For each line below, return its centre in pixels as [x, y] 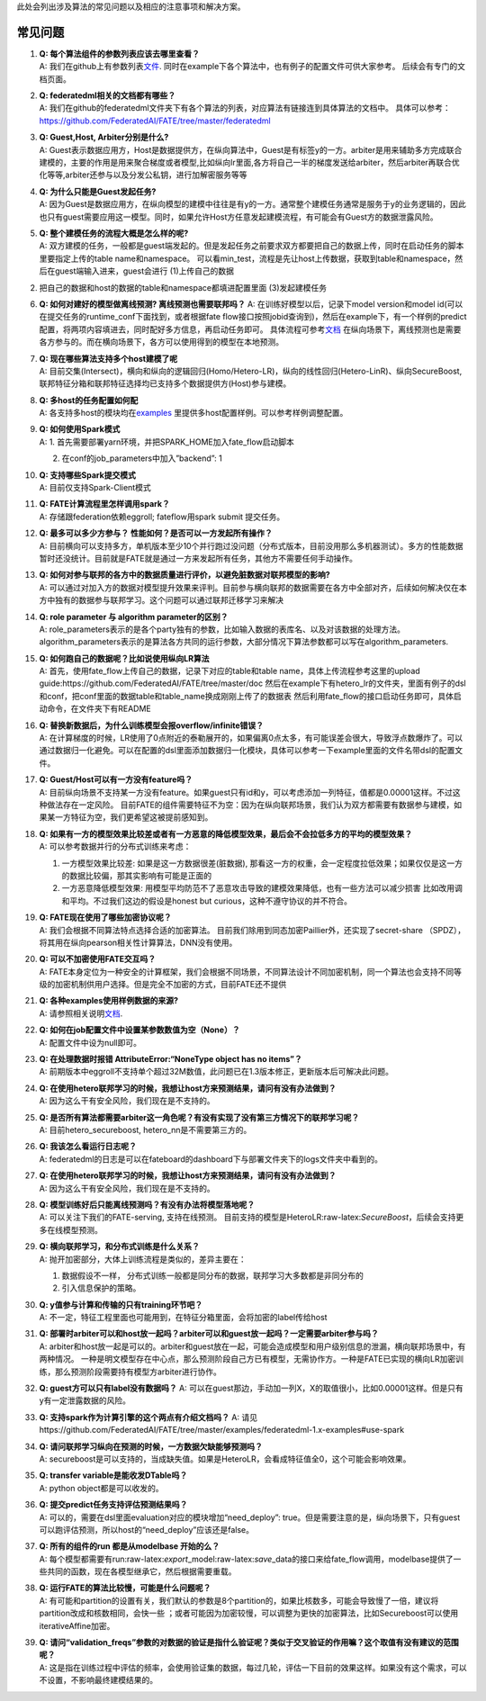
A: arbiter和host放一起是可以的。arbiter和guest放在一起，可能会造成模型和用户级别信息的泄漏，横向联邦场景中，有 [252, 1346]
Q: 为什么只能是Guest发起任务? [98, 191]
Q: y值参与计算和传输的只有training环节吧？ [121, 1304]
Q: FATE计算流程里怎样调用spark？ [104, 504]
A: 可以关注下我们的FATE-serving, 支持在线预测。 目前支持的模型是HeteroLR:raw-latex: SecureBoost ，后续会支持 [247, 1217]
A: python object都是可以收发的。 [101, 1488]
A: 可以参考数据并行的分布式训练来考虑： [115, 847]
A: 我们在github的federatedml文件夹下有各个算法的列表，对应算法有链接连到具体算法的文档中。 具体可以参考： [245, 108]
